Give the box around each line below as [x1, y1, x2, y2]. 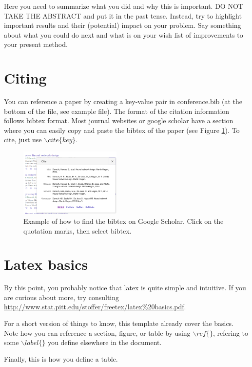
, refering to [213, 327, 248, 338]
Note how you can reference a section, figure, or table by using [4, 327, 191, 338]
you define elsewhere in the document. [48, 337, 162, 347]
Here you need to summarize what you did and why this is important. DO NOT [4, 1, 243, 11]
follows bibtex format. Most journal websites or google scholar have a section [4, 115, 233, 126]
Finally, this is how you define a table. [4, 353, 118, 364]
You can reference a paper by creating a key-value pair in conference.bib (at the [4, 96, 243, 107]
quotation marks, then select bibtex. [23, 225, 132, 236]
